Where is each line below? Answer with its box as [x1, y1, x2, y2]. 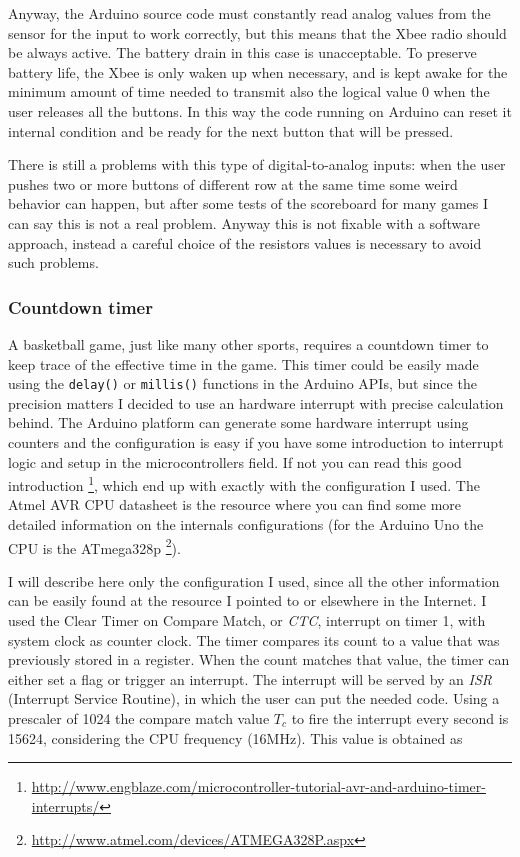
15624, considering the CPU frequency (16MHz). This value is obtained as [8, 727, 463, 748]
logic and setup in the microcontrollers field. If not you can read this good [8, 451, 462, 472]
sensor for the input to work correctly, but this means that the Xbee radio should [8, 22, 507, 43]
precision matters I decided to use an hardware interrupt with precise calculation [8, 392, 504, 413]
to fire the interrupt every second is [291, 708, 509, 728]
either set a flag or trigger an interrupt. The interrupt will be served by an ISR [8, 668, 493, 689]
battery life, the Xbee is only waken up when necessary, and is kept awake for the [8, 61, 508, 82]
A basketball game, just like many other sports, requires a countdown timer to [8, 333, 489, 354]
